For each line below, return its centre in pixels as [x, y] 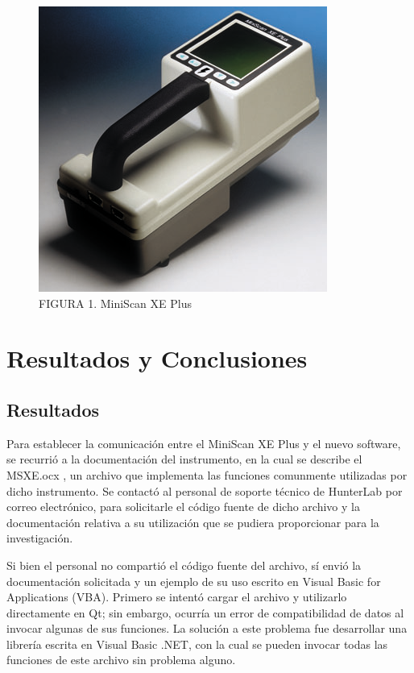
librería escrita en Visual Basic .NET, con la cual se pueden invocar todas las [197, 644]
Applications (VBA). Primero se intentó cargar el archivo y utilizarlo [177, 597]
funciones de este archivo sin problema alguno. [121, 660]
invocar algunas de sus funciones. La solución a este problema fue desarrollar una [207, 628]
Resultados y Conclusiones [157, 358]
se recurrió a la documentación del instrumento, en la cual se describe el [184, 459]
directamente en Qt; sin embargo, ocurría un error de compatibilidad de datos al [205, 612]
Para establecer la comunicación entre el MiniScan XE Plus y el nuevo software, [204, 443]
